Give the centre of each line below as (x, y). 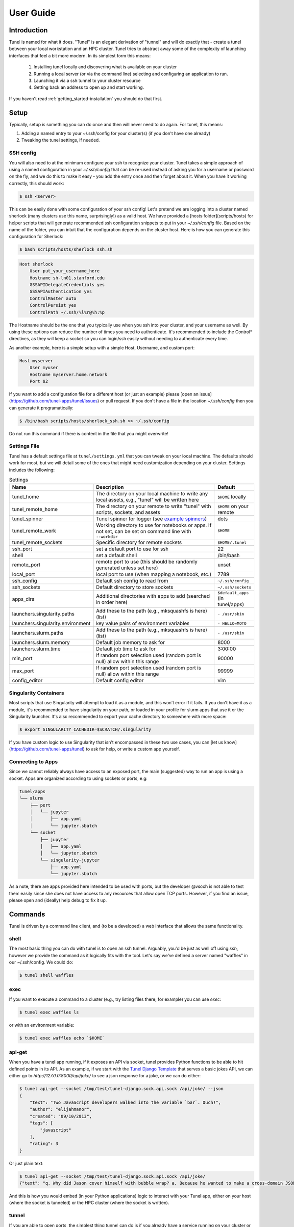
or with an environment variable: (42, 1025)
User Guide (32, 13)
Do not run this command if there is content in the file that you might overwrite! (89, 433)
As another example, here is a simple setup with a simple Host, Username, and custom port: (102, 347)
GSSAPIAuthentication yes (61, 292)
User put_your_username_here (65, 271)
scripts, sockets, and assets (128, 512)
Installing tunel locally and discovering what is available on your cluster (105, 67)
